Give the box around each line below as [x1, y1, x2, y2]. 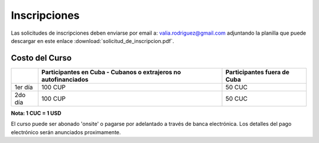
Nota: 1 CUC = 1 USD [11, 109, 61, 117]
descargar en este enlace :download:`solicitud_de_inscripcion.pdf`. [11, 37, 174, 44]
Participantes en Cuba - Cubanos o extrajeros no [41, 68, 181, 76]
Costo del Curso [11, 53, 72, 63]
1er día [14, 83, 33, 91]
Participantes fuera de [225, 68, 289, 76]
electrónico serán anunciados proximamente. [11, 128, 121, 135]
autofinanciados [41, 75, 89, 84]
